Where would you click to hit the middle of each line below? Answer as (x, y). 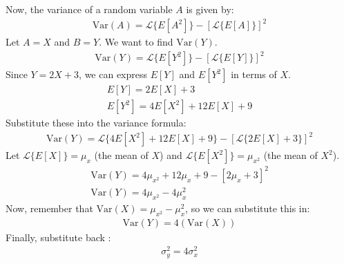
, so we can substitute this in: (248, 208)
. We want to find (136, 42)
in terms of (254, 74)
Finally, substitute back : (58, 237)
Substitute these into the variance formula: (96, 123)
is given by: (210, 9)
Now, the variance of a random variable (89, 9)
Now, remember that (49, 208)
